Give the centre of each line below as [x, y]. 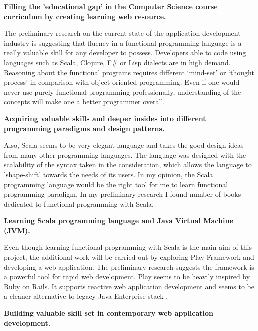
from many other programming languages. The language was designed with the [125, 155]
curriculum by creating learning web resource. [85, 16]
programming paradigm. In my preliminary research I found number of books [123, 194]
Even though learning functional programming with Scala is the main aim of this [128, 247]
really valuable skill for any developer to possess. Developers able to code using [125, 53]
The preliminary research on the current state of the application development [122, 33]
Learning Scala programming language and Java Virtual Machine [119, 220]
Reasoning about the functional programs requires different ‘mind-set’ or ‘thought [129, 72]
